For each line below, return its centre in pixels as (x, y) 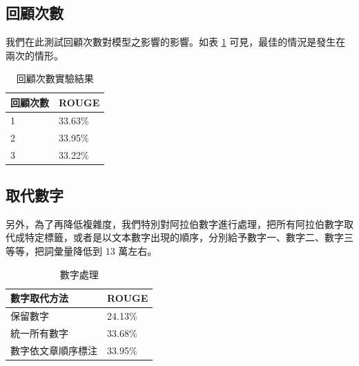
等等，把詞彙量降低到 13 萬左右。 (81, 251)
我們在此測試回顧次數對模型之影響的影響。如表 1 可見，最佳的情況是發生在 (176, 42)
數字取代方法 (39, 298)
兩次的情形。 (35, 55)
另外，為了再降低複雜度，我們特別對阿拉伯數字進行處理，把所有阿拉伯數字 (175, 223)
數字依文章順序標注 (54, 350)
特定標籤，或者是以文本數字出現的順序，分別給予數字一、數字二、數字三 (189, 237)
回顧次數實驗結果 (55, 78)
